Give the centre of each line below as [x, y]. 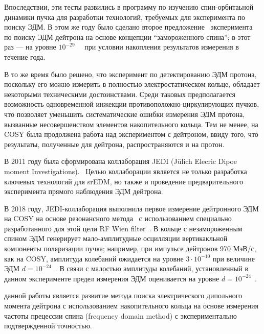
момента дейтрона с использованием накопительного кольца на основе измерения [131, 306]
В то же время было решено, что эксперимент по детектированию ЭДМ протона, [130, 74]
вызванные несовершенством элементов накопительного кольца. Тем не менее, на [131, 124]
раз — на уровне [30, 47]
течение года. [25, 56]
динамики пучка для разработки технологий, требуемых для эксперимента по [125, 17]
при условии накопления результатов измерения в [162, 47]
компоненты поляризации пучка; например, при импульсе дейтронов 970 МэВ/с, [130, 248]
